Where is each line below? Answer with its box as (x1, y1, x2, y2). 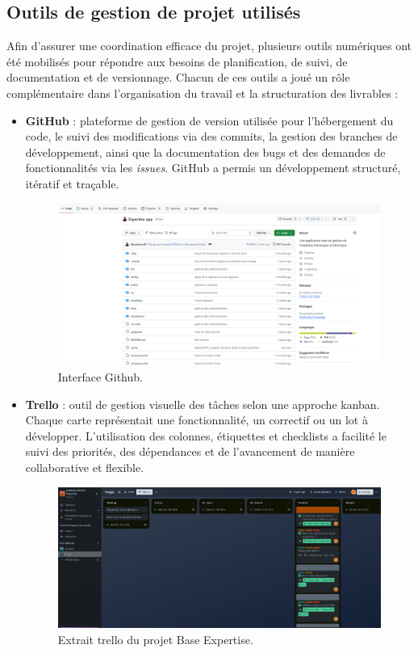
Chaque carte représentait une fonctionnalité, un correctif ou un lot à (25, 411, 368, 428)
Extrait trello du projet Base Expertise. (57, 631, 253, 648)
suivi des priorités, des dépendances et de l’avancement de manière (25, 443, 355, 460)
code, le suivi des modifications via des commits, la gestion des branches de (25, 128, 398, 145)
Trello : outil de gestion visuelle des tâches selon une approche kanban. (25, 395, 380, 412)
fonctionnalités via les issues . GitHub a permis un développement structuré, (25, 159, 401, 176)
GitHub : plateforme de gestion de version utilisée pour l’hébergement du (25, 112, 394, 128)
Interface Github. (57, 369, 143, 385)
